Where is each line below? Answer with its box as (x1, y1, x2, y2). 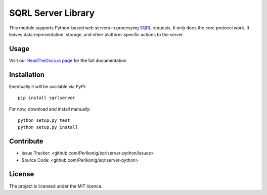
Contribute (9, 137, 44, 146)
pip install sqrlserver (18, 95, 76, 101)
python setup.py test (18, 117, 70, 123)
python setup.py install (18, 124, 78, 130)
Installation (9, 70, 44, 79)
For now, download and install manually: (9, 106, 91, 112)
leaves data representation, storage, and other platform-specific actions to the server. (9, 31, 184, 37)
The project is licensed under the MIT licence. (9, 183, 103, 189)
